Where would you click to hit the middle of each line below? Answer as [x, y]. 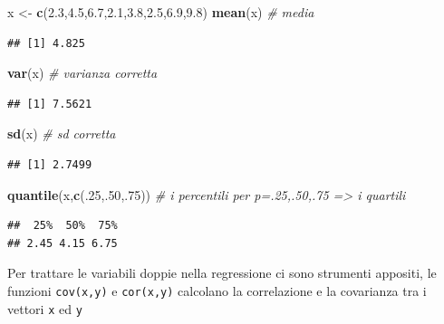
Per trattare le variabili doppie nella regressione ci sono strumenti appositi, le [222, 273]
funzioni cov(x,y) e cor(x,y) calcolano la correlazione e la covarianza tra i [217, 290]
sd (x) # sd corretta [62, 133]
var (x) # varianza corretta [82, 73]
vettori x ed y [45, 308]
